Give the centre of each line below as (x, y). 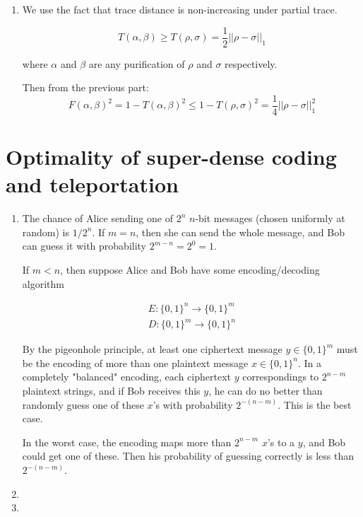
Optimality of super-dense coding (171, 157)
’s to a (281, 442)
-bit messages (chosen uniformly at (270, 218)
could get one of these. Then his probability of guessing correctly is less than (188, 456)
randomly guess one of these (83, 404)
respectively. (251, 63)
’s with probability (193, 404)
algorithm (43, 283)
